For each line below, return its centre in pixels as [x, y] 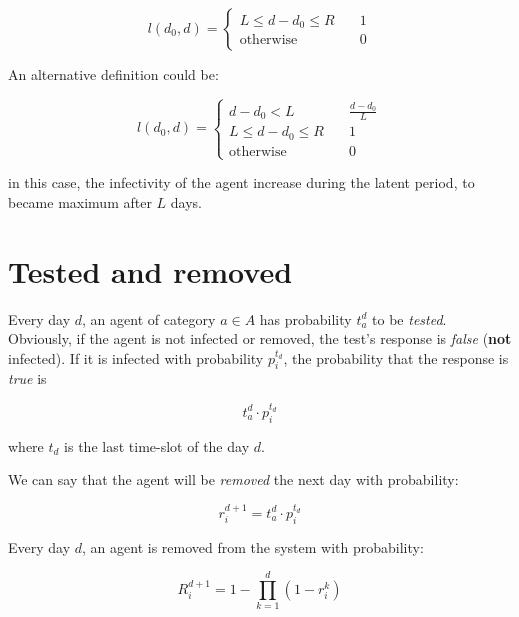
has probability [305, 318]
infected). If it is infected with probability [136, 357]
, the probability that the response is [396, 357]
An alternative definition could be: [113, 74]
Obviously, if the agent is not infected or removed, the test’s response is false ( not [260, 338]
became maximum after [80, 201]
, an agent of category [149, 318]
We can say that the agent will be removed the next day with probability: [233, 479]
